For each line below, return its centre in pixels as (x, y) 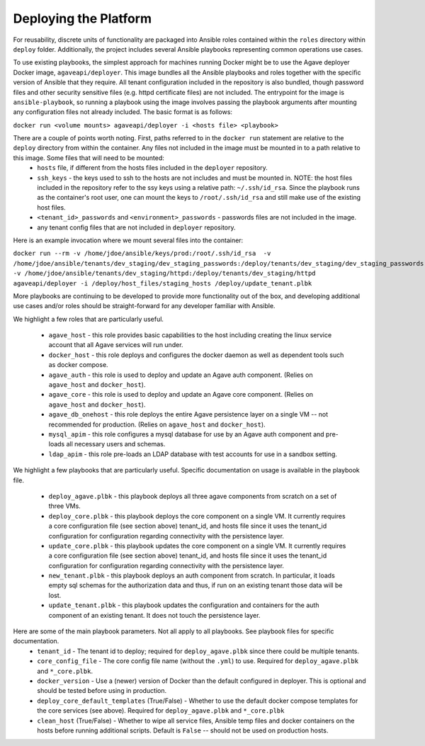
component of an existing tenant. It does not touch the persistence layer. (154, 615)
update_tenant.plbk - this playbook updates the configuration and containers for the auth (184, 605)
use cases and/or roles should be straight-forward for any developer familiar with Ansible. (144, 306)
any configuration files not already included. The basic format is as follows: (123, 112)
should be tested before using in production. (102, 691)
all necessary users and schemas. (116, 444)
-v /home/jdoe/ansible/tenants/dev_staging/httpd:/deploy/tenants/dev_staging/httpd (164, 273)
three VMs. (64, 506)
